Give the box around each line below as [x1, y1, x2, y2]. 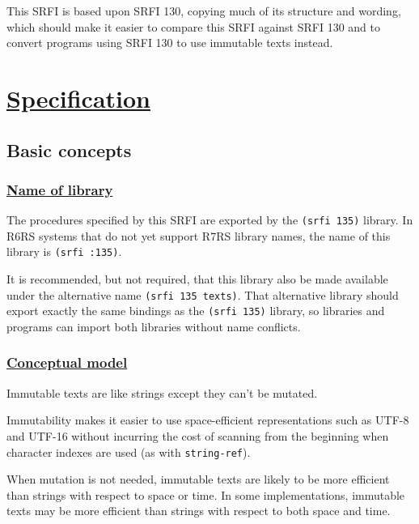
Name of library [6, 179, 113, 199]
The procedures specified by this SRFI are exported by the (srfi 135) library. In [6, 211, 413, 228]
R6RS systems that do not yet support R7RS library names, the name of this [6, 227, 391, 244]
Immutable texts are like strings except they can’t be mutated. [6, 384, 318, 401]
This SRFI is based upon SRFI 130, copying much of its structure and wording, [6, 2, 401, 19]
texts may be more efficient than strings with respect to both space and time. [6, 502, 391, 519]
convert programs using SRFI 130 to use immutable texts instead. [6, 34, 333, 51]
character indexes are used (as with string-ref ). [6, 443, 251, 460]
